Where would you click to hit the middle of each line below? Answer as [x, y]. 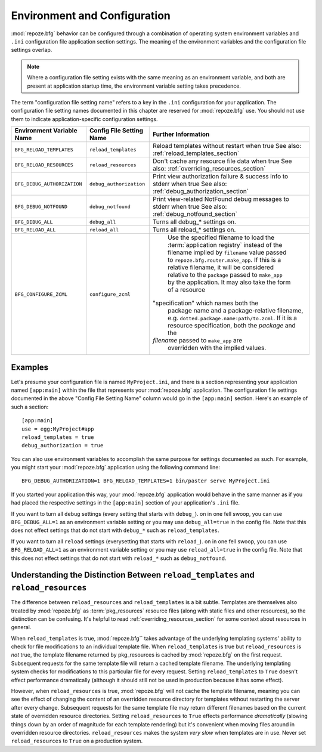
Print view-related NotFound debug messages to [221, 199]
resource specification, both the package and [232, 326]
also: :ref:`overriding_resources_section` [209, 169]
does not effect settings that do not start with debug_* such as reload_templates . [115, 530]
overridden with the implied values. [217, 348]
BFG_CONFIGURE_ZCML [41, 294]
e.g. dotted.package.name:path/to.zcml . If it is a [232, 318]
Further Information [181, 134]
